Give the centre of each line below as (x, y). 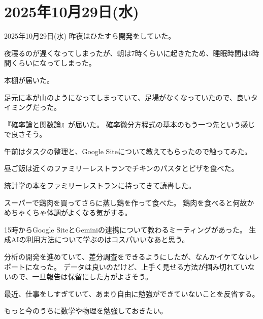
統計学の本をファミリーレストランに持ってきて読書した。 (100, 185)
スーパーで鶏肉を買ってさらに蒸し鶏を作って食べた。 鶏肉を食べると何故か (129, 202)
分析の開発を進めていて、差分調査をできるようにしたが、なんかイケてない (128, 257)
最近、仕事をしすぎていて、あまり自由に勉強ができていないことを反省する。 (132, 293)
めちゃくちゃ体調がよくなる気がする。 (68, 212)
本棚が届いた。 (29, 80)
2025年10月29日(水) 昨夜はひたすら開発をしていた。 (90, 36)
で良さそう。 (25, 134)
